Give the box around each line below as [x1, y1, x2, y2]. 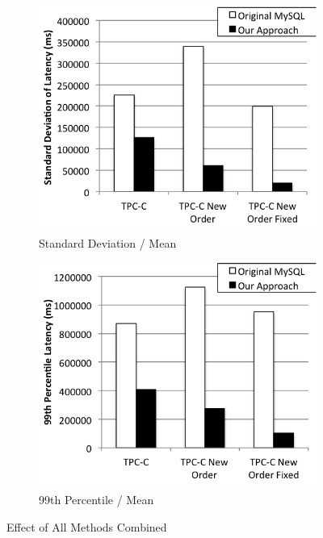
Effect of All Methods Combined [6, 518, 167, 535]
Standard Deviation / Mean [39, 234, 177, 251]
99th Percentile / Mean [39, 490, 154, 507]
